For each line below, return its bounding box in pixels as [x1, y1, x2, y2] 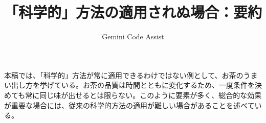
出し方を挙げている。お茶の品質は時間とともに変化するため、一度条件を [11, 80, 255, 90]
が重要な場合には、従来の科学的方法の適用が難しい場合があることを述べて [4, 100, 255, 110]
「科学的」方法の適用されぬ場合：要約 [4, 2, 262, 22]
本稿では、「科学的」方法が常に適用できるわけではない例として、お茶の [4, 69, 243, 80]
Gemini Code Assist [102, 31, 164, 42]
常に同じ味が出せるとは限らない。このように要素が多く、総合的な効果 [25, 89, 262, 100]
